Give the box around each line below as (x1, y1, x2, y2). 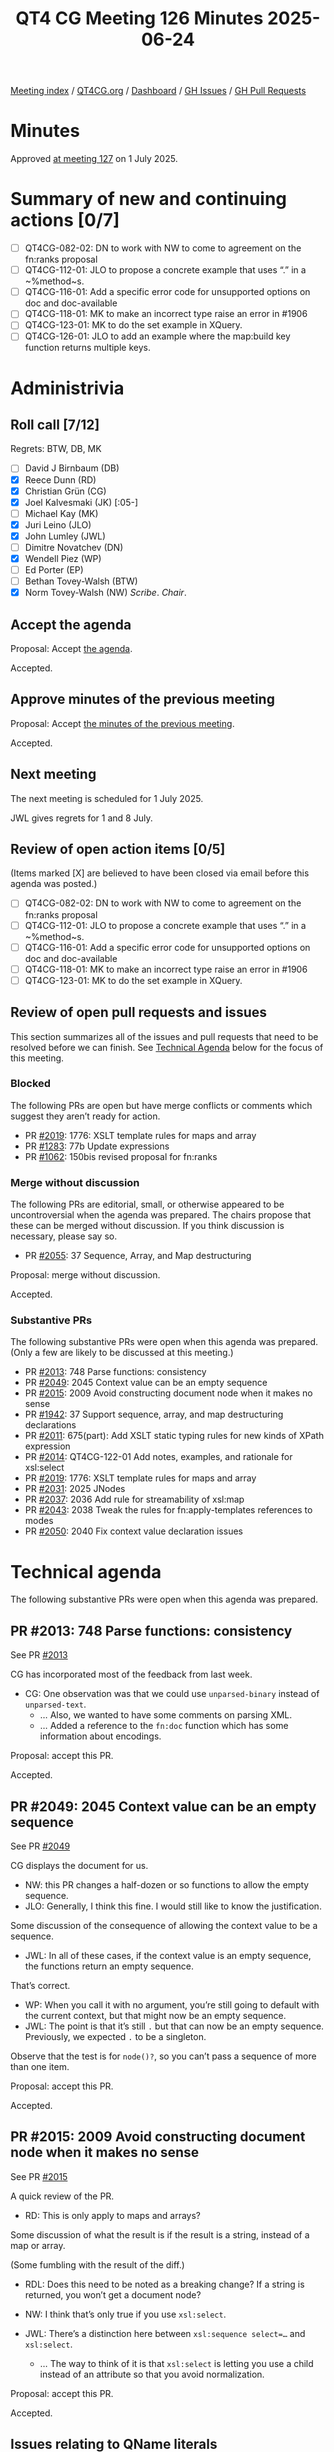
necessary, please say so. (10, 1230, 118, 1242)
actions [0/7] (10, 209, 120, 232)
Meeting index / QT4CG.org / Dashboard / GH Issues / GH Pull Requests (10, 85, 307, 97)
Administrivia (10, 377, 125, 399)
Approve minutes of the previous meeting (10, 691, 275, 708)
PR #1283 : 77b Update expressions (24, 1140, 170, 1152)
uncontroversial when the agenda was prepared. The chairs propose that (10, 1209, 312, 1221)
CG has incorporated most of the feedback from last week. (10, 1668, 253, 1681)
